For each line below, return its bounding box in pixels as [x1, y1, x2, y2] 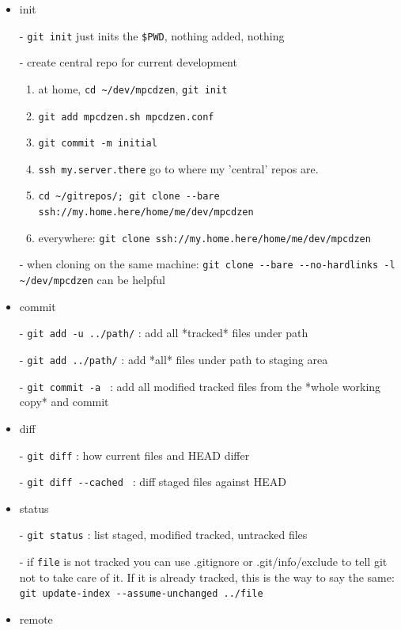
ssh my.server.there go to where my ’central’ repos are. [38, 160, 319, 176]
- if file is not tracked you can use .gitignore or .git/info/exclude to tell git [19, 553, 388, 570]
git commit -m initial [38, 138, 157, 150]
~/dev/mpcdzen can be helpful [19, 271, 165, 288]
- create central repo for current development [19, 54, 237, 70]
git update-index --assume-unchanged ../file [19, 588, 263, 600]
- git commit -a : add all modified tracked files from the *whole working [19, 378, 381, 394]
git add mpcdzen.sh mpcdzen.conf [38, 111, 214, 123]
